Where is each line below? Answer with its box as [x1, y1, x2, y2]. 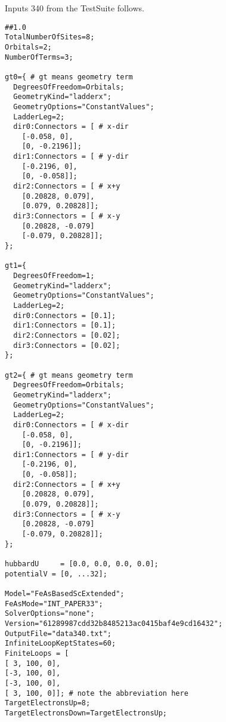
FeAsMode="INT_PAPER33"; [5, 599, 103, 608]
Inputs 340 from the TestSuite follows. [5, 2, 144, 14]
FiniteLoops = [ [5, 649, 69, 658]
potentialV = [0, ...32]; [5, 569, 107, 578]
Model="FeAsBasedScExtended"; [5, 590, 125, 598]
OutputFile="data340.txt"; [5, 629, 112, 638]
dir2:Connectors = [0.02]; [13, 331, 120, 340]
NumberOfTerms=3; [5, 53, 73, 61]
